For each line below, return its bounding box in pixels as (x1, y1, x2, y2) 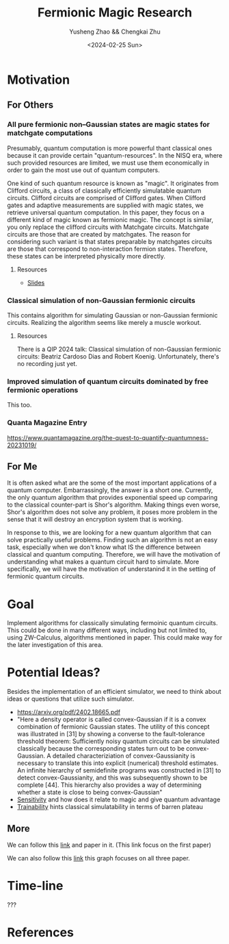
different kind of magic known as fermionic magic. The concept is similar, (7, 215, 214, 223)
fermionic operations (7, 385, 79, 395)
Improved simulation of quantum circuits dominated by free (7, 376, 208, 386)
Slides (27, 278, 45, 287)
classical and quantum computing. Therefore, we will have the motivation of (7, 550, 221, 559)
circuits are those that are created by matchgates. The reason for (7, 230, 191, 238)
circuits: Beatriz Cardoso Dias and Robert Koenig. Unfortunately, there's (16, 352, 219, 361)
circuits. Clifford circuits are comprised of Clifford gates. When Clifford (7, 193, 206, 202)
